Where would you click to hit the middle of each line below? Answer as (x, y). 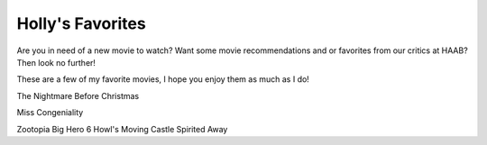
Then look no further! (56, 62)
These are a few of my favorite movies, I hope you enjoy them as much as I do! (163, 79)
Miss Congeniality (50, 113)
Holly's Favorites (81, 23)
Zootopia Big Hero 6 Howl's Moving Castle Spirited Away (122, 129)
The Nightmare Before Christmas (78, 95)
